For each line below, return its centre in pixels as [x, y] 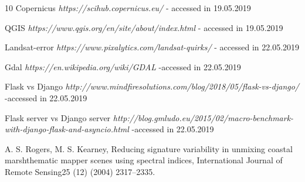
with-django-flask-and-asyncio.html [67, 129]
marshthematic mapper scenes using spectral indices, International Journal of [144, 160]
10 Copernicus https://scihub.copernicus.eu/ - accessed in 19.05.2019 [128, 8]
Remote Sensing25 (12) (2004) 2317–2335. [80, 171]
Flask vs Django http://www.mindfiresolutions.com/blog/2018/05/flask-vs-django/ [152, 86]
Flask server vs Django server [58, 117]
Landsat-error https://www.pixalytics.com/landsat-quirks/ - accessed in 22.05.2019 [152, 47]
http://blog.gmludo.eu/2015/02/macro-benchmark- [203, 117]
